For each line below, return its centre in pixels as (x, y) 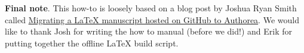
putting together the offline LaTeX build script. (92, 43)
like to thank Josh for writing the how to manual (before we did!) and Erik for (148, 31)
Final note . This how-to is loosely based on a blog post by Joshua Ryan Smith (151, 8)
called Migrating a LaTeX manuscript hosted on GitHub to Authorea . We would (152, 19)
